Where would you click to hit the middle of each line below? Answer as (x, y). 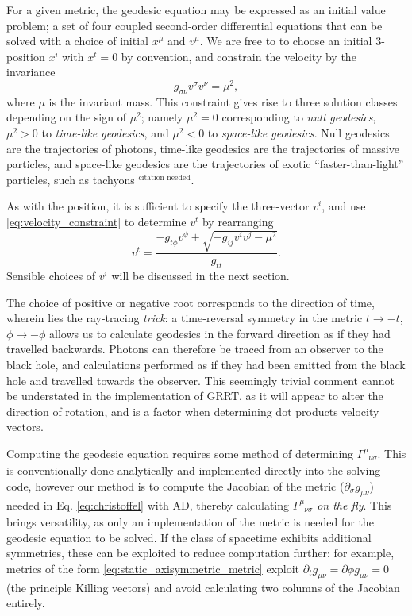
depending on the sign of (66, 117)
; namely (162, 117)
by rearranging (238, 221)
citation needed (164, 177)
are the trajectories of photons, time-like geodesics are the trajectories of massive (203, 148)
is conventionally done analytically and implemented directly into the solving (194, 470)
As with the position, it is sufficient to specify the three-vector (158, 206)
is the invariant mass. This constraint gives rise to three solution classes (223, 101)
